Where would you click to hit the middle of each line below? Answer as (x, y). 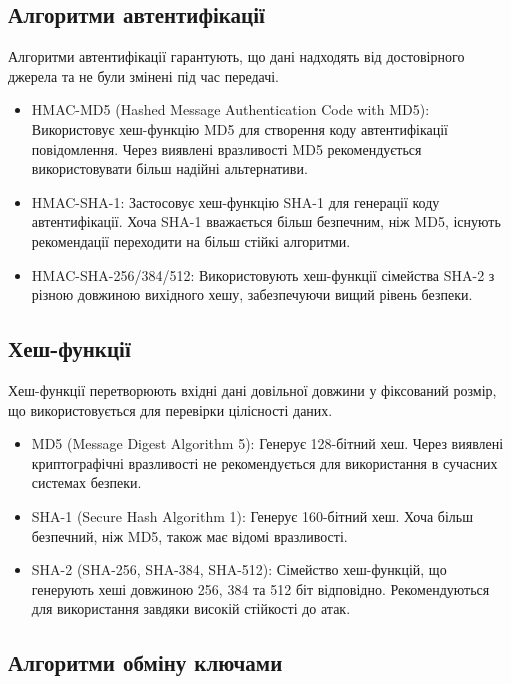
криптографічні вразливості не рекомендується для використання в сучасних (264, 462)
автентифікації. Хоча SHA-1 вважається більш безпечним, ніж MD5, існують (266, 221)
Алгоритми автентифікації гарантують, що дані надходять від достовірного (236, 56)
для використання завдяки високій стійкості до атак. (191, 608)
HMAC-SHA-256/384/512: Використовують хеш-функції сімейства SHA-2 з (263, 274)
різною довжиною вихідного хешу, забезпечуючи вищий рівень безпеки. (252, 294)
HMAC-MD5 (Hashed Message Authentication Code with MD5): (230, 109)
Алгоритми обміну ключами (145, 662)
